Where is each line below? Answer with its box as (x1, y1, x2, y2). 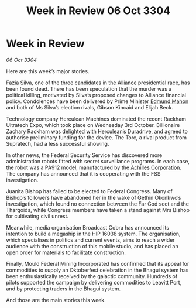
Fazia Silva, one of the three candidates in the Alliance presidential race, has (6, 79, 190, 86)
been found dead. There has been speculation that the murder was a (6, 85, 172, 92)
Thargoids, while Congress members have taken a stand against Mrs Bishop (6, 206, 190, 213)
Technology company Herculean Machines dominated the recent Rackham (6, 115, 186, 122)
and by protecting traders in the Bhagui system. (6, 285, 121, 292)
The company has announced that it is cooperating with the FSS (6, 170, 161, 177)
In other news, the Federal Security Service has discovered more (6, 151, 163, 159)
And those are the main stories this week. (6, 296, 106, 303)
